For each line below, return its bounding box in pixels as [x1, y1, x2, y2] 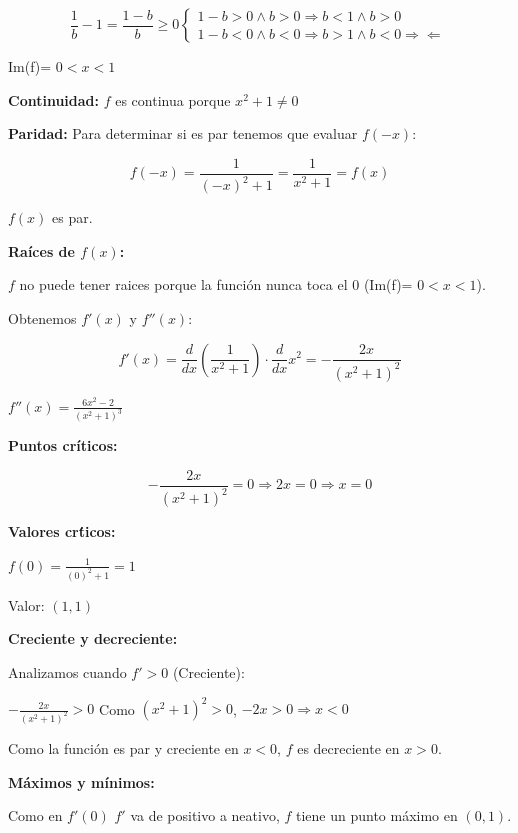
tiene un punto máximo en [295, 805, 458, 826]
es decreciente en [297, 738, 400, 758]
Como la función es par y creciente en [8, 738, 239, 758]
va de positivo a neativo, [130, 805, 280, 826]
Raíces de [8, 240, 75, 261]
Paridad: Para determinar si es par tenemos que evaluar [8, 123, 358, 144]
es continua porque [115, 89, 231, 110]
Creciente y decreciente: [8, 628, 178, 649]
